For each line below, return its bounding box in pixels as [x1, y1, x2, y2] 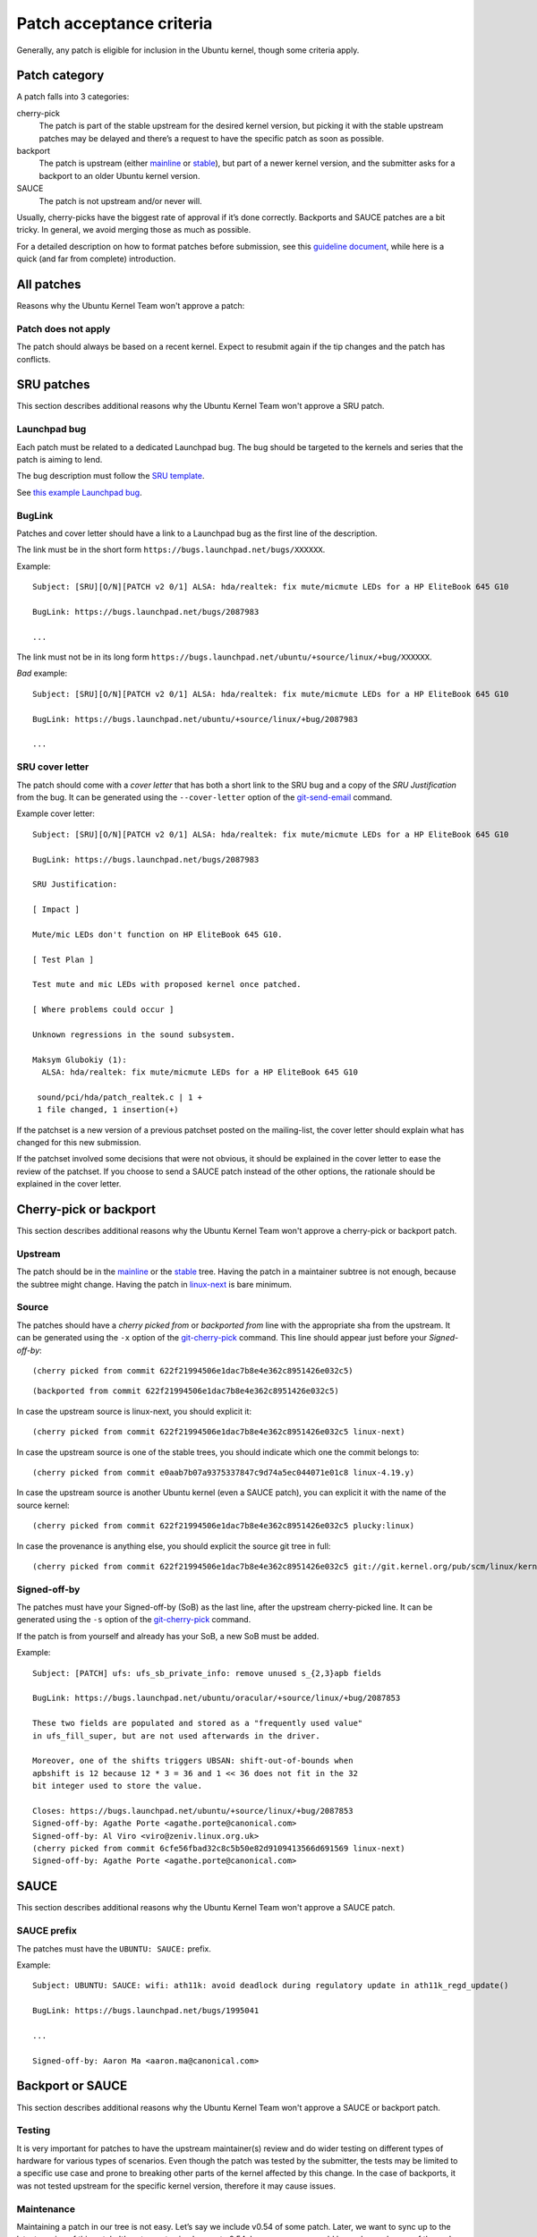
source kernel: [16, 1500, 71, 1510]
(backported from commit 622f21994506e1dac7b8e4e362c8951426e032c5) [32, 1386, 339, 1396]
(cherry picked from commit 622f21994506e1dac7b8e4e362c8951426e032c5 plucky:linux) [32, 1521, 415, 1531]
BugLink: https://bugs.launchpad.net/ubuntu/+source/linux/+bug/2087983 [32, 714, 358, 724]
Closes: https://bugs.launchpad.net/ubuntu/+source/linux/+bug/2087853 [32, 1806, 354, 1816]
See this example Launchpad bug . [16, 487, 142, 498]
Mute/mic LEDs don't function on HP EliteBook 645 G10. [32, 929, 283, 940]
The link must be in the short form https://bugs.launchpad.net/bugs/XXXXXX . [16, 544, 326, 555]
